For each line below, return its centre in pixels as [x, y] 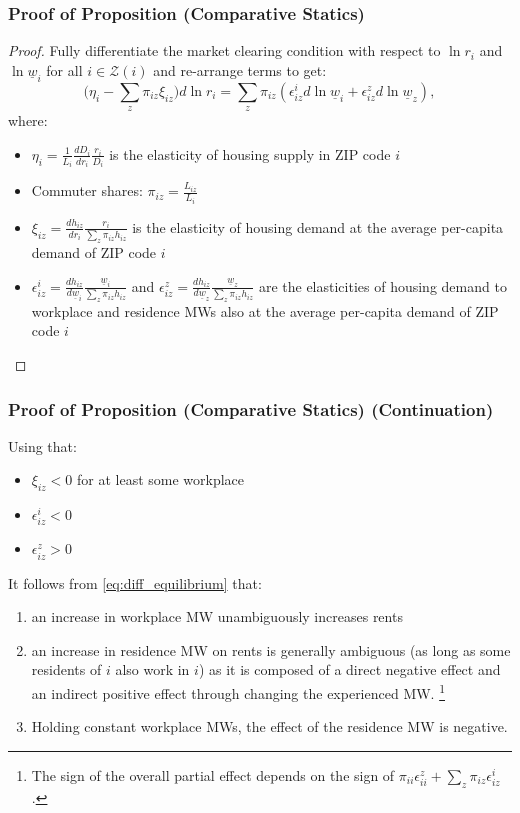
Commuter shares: [87, 190]
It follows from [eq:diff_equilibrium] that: [135, 582]
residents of [66, 669]
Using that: [42, 445]
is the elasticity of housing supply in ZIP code [250, 153]
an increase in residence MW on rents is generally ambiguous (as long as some [271, 649]
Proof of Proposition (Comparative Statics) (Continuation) [251, 408]
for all [64, 69]
